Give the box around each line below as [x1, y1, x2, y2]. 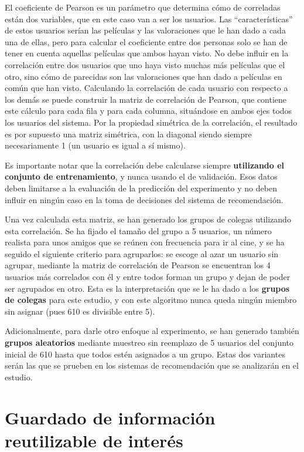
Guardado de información [5, 405, 216, 429]
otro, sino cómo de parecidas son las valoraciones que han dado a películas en [5, 70, 282, 82]
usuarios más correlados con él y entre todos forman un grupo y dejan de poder [5, 271, 291, 283]
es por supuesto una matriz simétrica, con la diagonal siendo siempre [5, 127, 252, 140]
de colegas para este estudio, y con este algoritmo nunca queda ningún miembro [5, 294, 297, 306]
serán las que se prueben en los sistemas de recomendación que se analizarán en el [5, 359, 299, 372]
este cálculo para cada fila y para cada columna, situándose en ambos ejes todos [5, 104, 292, 117]
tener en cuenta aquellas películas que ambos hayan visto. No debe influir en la [5, 47, 289, 59]
